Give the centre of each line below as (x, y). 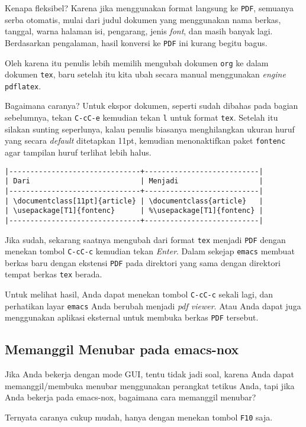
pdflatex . (23, 85)
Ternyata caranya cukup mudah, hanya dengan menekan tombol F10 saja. (139, 417)
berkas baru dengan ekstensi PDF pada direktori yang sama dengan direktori (143, 262)
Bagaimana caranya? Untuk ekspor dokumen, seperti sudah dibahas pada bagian (152, 106)
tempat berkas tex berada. (54, 274)
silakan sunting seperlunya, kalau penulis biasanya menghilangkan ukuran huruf (150, 129)
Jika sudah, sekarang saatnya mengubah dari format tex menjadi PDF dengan (145, 239)
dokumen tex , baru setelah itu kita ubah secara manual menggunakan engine (145, 74)
